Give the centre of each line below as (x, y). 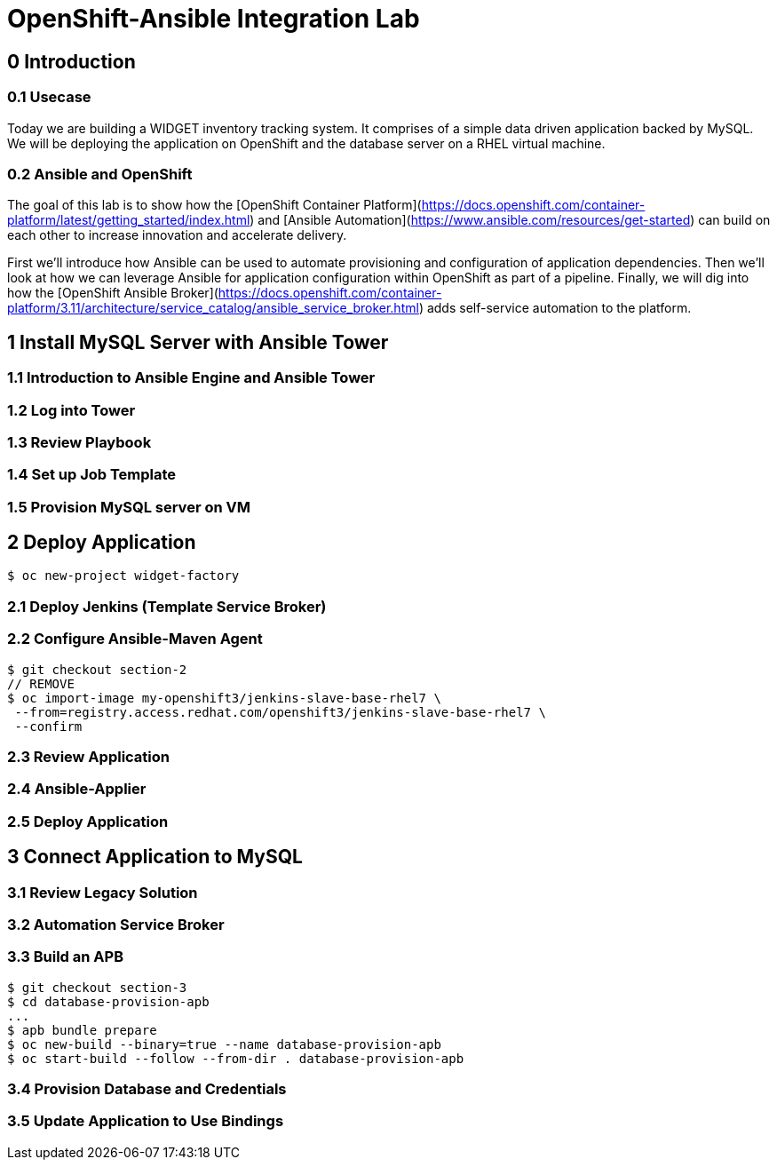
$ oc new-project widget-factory (123, 576)
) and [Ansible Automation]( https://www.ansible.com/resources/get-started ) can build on (510, 220)
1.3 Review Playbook (79, 442)
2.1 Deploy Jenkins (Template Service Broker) (167, 606)
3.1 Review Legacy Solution (103, 892)
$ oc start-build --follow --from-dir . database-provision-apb (236, 1058)
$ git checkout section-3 (97, 987)
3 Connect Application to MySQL (155, 857)
